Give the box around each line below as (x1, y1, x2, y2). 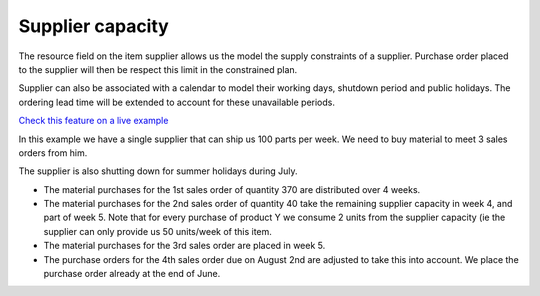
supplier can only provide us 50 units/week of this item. (43, 225, 272, 237)
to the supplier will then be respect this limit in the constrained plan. (18, 63, 298, 75)
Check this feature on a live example (18, 115, 169, 127)
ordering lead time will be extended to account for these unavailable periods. (18, 96, 335, 108)
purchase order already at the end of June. (43, 268, 221, 280)
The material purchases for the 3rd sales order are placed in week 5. (43, 240, 326, 252)
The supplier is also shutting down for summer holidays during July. (18, 165, 299, 177)
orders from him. (18, 146, 88, 159)
